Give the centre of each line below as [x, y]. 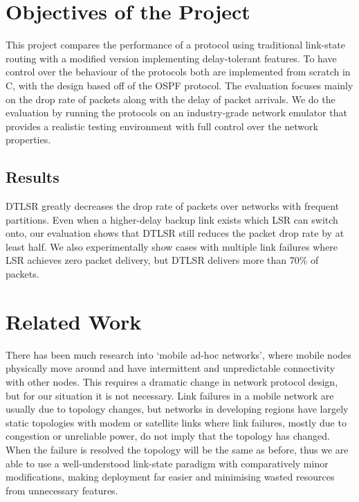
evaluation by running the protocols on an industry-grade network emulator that [176, 113]
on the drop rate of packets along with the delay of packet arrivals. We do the [171, 99]
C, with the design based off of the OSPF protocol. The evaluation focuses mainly [179, 85]
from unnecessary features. [62, 490]
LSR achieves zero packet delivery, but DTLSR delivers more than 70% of [162, 260]
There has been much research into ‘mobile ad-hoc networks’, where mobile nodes [178, 354]
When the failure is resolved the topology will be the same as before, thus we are [177, 449]
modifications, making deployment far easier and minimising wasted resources [170, 477]
